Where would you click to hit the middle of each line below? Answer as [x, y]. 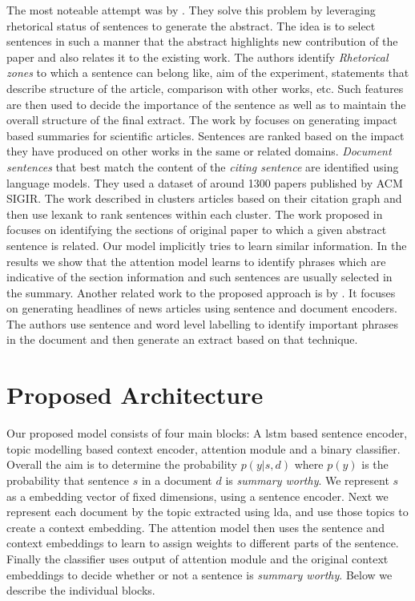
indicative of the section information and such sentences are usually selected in [199, 277]
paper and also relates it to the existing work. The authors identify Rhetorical [197, 56]
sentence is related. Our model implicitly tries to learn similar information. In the [207, 245]
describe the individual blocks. [81, 590]
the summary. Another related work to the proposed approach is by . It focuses [201, 292]
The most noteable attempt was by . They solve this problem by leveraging [191, 10]
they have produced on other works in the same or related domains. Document [199, 151]
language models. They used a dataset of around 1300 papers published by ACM [205, 182]
